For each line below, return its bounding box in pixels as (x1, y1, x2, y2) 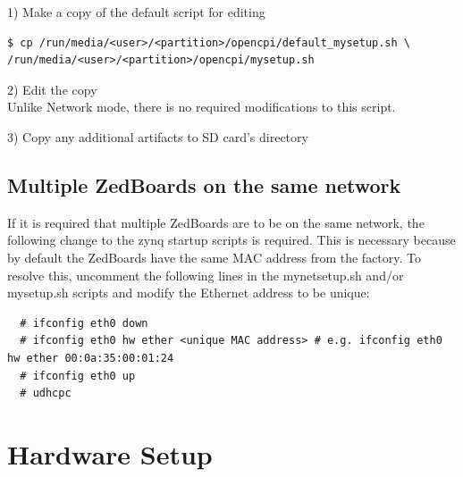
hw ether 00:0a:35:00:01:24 (7, 351, 174, 364)
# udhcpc (20, 387, 72, 400)
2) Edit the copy (7, 79, 97, 98)
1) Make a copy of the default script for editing (7, 3, 265, 21)
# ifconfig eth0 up (20, 369, 136, 382)
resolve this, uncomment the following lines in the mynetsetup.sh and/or (7, 265, 404, 284)
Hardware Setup (7, 435, 213, 472)
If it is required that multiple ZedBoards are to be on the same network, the (7, 213, 425, 231)
